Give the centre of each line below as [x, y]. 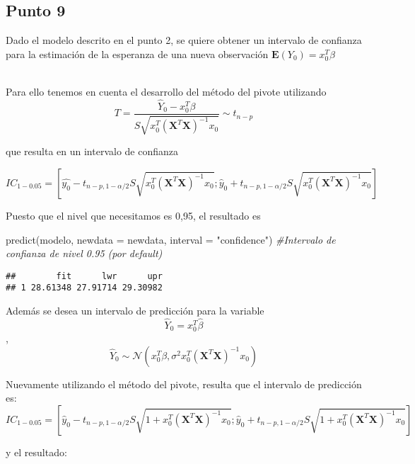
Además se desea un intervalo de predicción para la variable [135, 311]
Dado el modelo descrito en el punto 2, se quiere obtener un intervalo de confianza [184, 40]
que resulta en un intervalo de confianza [92, 151]
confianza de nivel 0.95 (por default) [84, 253]
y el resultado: [36, 452]
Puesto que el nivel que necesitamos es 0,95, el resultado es [133, 215]
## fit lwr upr [84, 276]
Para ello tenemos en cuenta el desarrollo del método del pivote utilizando [166, 91]
